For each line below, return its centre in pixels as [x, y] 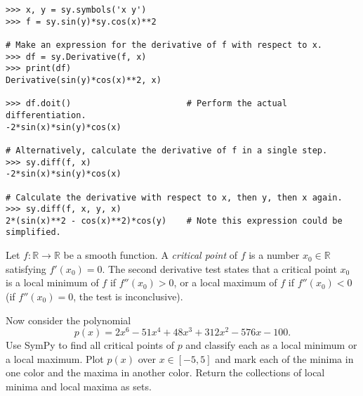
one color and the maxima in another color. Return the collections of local [165, 372]
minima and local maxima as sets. [79, 386]
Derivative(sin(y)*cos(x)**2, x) [84, 80]
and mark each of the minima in [284, 358]
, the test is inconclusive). [128, 296]
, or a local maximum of [225, 282]
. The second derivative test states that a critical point [219, 268]
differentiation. [46, 115]
